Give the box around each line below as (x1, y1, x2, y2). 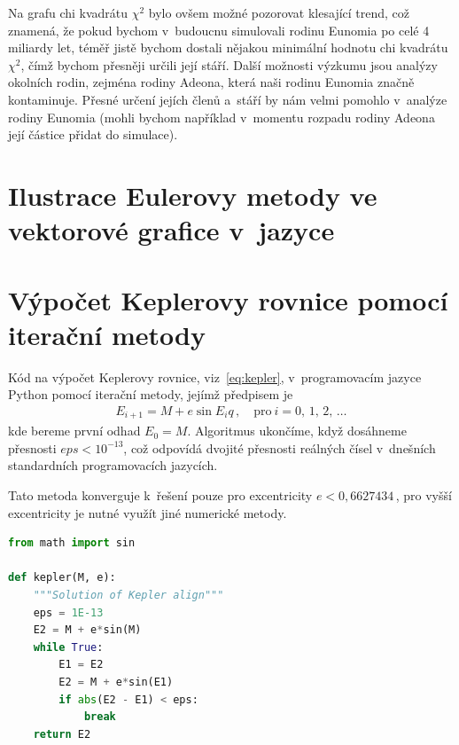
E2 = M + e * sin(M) (33, 623, 142, 637)
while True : (33, 640, 104, 654)
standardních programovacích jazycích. (8, 456, 218, 474)
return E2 (33, 727, 91, 741)
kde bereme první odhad (8, 421, 141, 440)
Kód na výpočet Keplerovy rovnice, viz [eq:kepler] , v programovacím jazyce (8, 367, 422, 386)
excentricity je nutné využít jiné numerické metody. (8, 503, 287, 521)
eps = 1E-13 (33, 606, 104, 619)
